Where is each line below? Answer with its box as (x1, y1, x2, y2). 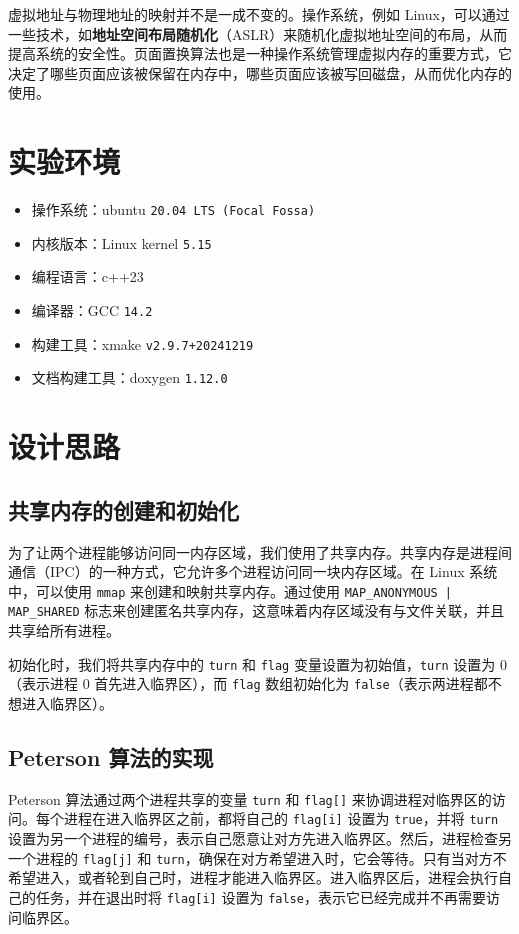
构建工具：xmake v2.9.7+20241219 (31, 333, 254, 354)
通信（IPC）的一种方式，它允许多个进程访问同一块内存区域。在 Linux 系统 (8, 561, 498, 582)
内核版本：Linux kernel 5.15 (31, 232, 212, 253)
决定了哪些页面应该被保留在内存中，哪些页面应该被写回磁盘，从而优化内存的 (8, 62, 512, 83)
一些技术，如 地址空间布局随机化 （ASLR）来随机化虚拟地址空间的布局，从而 (8, 23, 508, 44)
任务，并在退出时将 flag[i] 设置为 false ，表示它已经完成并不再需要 (35, 886, 486, 907)
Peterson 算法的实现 (8, 741, 214, 772)
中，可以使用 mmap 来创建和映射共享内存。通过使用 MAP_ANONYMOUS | (8, 580, 453, 601)
